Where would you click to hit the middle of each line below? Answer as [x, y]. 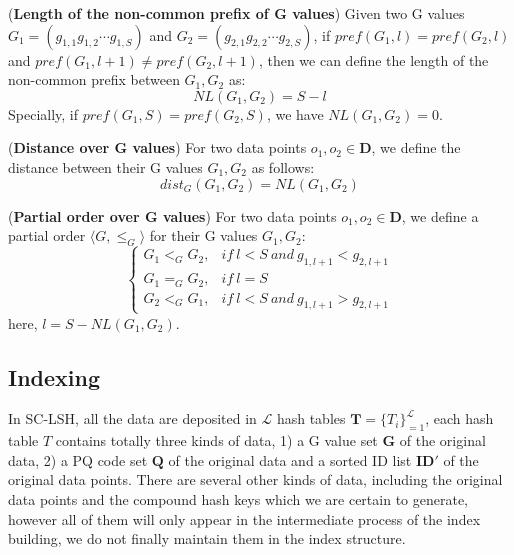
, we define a [440, 215]
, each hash [459, 418]
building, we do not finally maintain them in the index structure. [207, 538]
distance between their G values [105, 166]
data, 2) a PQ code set [78, 459]
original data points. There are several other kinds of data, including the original [255, 479]
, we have [295, 113]
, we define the [416, 147]
